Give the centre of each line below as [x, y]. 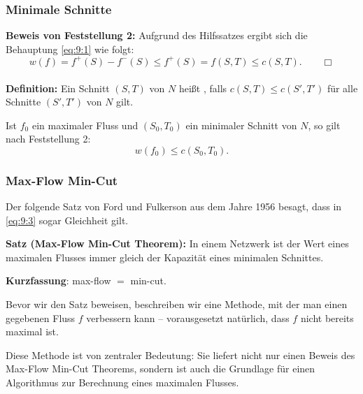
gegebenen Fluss [41, 318]
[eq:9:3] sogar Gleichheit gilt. [67, 220]
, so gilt [324, 125]
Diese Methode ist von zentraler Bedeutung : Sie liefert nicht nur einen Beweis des [180, 355]
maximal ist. [32, 331]
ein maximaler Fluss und [85, 125]
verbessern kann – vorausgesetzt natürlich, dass [188, 318]
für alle [342, 88]
